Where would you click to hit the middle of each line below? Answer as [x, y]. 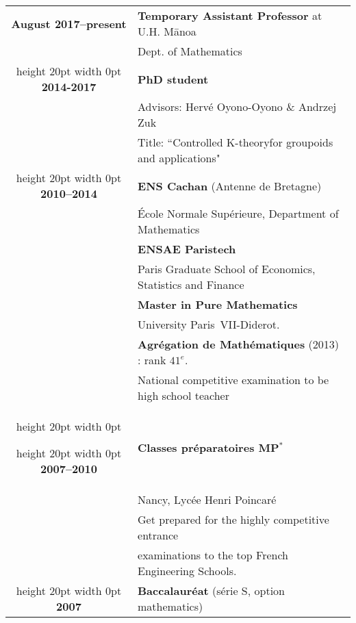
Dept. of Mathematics [190, 51]
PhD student [173, 79]
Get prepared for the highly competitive [233, 519]
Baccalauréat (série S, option [211, 590]
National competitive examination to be [233, 380]
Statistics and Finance [191, 284]
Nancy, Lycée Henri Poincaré [207, 499]
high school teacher [183, 395]
